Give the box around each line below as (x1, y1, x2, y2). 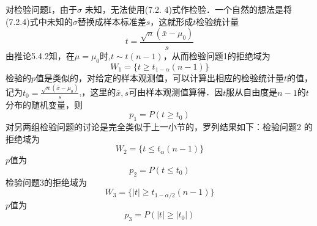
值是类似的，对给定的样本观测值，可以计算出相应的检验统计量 (35, 71, 285, 84)
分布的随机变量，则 (6, 98, 83, 111)
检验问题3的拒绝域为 (6, 175, 87, 188)
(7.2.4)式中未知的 (6, 15, 73, 27)
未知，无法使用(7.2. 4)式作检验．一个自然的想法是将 (84, 3, 293, 15)
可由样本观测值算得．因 (129, 86, 223, 98)
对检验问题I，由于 (6, 3, 78, 15)
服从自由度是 (226, 86, 278, 98)
